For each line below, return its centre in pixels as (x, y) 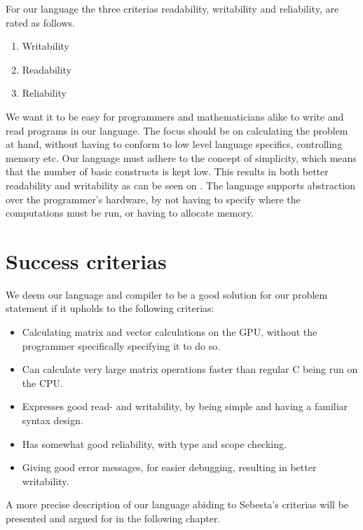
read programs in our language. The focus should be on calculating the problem (177, 130)
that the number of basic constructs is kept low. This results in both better (167, 171)
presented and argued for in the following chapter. (113, 518)
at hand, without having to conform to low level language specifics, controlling (174, 144)
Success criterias (86, 260)
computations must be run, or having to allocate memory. (130, 213)
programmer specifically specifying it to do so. (121, 345)
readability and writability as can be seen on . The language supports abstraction (181, 185)
